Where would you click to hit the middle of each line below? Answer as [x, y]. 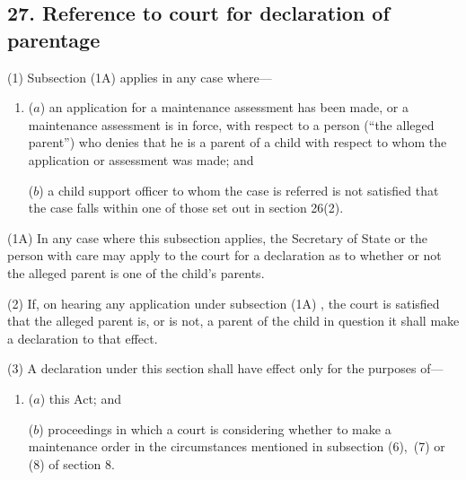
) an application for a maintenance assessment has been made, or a [224, 107]
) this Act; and [80, 398]
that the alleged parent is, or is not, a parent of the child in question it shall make [233, 321]
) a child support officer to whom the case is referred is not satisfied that [239, 190]
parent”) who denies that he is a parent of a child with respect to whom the [237, 142]
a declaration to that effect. [83, 338]
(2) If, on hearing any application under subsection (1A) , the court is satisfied [224, 303]
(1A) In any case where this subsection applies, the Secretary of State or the [217, 237]
